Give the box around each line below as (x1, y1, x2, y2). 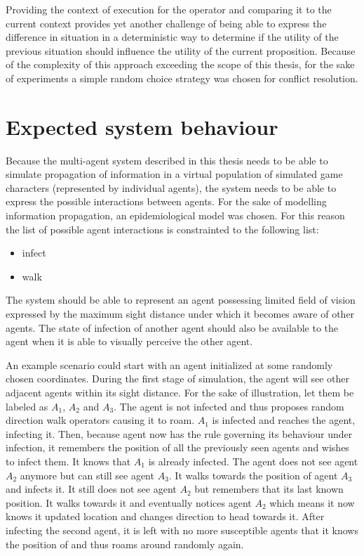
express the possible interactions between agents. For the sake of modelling (6, 194, 327, 209)
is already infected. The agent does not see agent (148, 453, 358, 468)
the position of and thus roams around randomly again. (6, 536, 244, 551)
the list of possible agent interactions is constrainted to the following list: (6, 221, 319, 236)
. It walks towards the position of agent (168, 467, 338, 482)
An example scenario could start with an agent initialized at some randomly (6, 357, 333, 372)
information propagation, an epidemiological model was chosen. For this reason (6, 208, 345, 223)
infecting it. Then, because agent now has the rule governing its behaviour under (6, 426, 353, 441)
